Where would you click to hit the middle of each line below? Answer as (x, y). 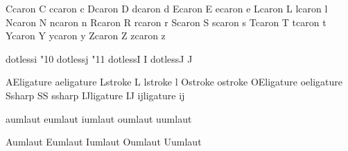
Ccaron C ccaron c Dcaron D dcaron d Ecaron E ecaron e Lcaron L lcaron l (167, 8)
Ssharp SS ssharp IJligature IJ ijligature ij (95, 95)
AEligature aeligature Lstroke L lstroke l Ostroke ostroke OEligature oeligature (174, 82)
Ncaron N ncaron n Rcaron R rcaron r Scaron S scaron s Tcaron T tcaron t (166, 22)
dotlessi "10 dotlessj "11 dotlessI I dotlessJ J (99, 58)
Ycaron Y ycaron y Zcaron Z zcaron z (86, 36)
